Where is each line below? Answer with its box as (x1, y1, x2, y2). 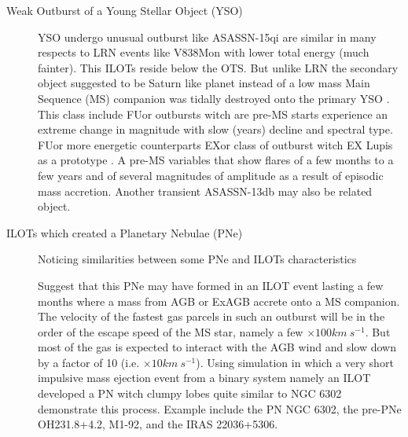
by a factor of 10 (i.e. (38, 354, 140, 370)
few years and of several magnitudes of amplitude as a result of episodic (38, 167, 384, 183)
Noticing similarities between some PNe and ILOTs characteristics (38, 251, 357, 267)
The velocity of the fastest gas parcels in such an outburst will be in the (38, 308, 385, 325)
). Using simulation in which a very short (196, 354, 394, 370)
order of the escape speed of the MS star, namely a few (38, 323, 303, 340)
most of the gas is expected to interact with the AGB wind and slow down (38, 339, 396, 355)
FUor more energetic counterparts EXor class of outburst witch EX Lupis (38, 136, 393, 152)
